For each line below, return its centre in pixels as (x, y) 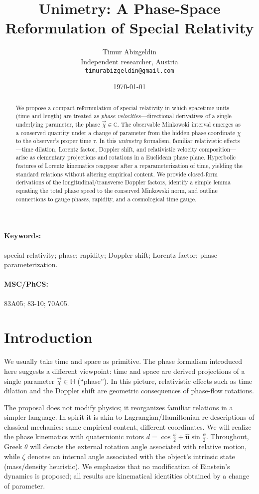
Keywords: (23, 236)
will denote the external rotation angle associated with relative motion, (138, 446)
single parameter (29, 381)
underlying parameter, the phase (58, 124)
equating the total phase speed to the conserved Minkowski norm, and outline (117, 191)
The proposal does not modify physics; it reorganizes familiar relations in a (119, 407)
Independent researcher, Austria (129, 61)
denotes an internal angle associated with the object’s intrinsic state (131, 456)
